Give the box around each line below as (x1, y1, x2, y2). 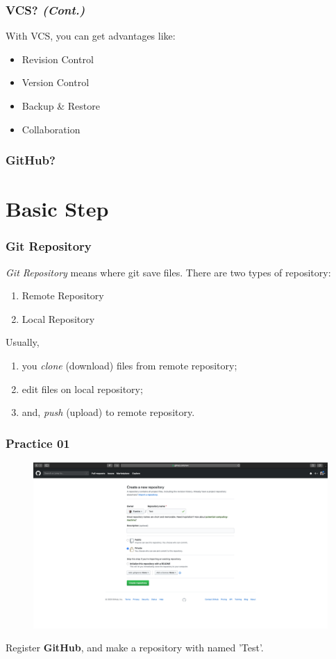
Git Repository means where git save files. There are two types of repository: (6, 265, 331, 279)
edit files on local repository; (22, 381, 143, 396)
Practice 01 (6, 434, 70, 451)
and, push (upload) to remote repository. (22, 405, 195, 419)
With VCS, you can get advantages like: (6, 28, 176, 43)
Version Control (22, 75, 90, 90)
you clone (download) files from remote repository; (22, 358, 237, 372)
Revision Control (22, 51, 94, 66)
